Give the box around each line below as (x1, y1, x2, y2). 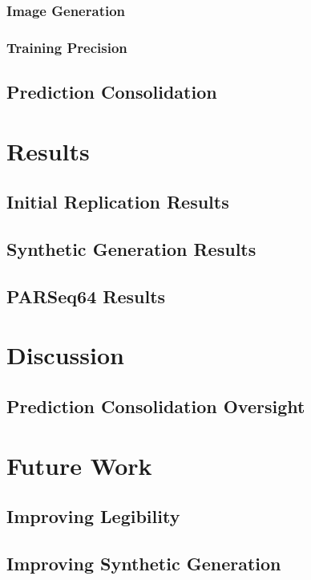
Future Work (6, 448, 152, 481)
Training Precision (6, 37, 127, 57)
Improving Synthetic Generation (6, 550, 281, 575)
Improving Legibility (6, 504, 180, 529)
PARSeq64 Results (6, 283, 166, 308)
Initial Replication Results (6, 189, 229, 214)
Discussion (6, 339, 124, 371)
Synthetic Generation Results (6, 237, 256, 262)
